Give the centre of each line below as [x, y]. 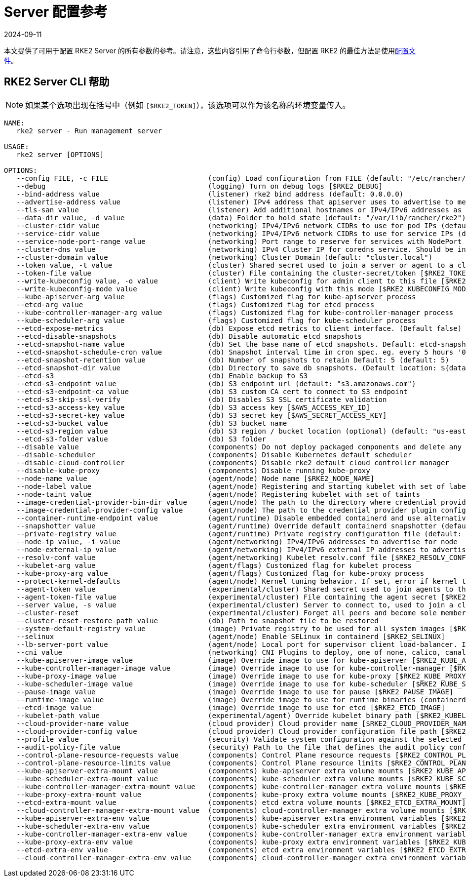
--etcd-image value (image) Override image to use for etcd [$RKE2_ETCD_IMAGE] [231, 707]
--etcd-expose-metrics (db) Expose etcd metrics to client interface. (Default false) [239, 328]
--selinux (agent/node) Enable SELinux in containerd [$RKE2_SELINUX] [231, 636]
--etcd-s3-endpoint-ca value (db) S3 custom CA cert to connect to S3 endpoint [212, 391]
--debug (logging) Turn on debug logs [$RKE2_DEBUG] [200, 186]
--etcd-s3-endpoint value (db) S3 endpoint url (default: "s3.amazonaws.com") [216, 383]
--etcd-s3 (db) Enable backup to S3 [162, 376]
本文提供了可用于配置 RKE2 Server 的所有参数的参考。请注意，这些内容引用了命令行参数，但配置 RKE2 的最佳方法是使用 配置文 [210, 50]
